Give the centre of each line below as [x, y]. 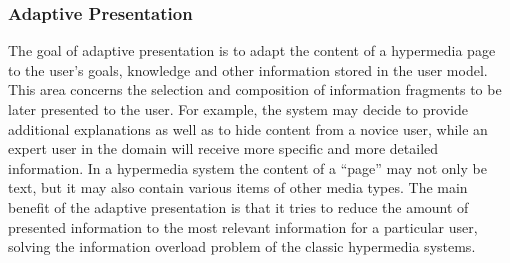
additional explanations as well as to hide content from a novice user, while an [248, 128]
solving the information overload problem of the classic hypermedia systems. [242, 246]
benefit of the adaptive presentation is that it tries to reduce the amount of [238, 206]
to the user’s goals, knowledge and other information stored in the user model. [248, 69]
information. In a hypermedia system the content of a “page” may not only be [247, 167]
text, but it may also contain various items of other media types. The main [238, 187]
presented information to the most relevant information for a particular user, [243, 226]
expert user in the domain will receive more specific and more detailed [223, 148]
